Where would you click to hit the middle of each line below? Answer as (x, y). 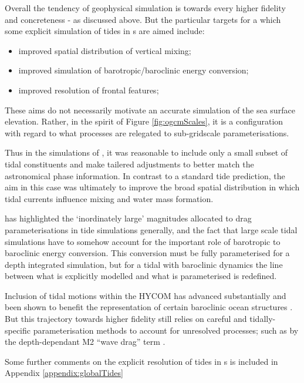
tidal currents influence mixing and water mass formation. (109, 198)
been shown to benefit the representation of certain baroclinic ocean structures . (149, 307)
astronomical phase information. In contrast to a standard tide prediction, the (145, 175)
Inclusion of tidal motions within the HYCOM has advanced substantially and (146, 295)
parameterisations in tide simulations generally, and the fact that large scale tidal (151, 229)
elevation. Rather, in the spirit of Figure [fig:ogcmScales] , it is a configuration (144, 121)
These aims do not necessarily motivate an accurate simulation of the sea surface (150, 110)
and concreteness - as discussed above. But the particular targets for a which (143, 19)
